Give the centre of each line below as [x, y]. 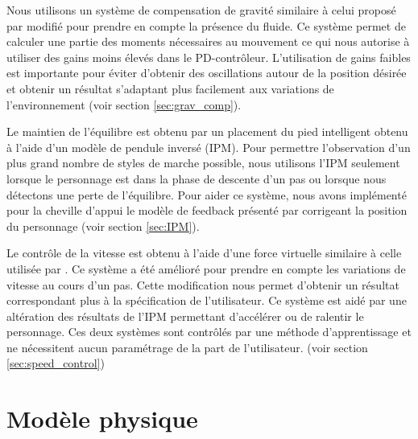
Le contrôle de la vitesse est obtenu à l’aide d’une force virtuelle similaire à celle [204, 253]
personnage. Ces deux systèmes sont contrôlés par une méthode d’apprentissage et [209, 332]
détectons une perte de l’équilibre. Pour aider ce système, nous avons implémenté [207, 194]
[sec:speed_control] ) [56, 363]
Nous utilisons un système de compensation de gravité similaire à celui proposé [201, 10]
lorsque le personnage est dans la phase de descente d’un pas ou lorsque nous [197, 178]
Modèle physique [102, 418]
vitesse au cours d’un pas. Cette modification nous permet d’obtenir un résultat [203, 284]
